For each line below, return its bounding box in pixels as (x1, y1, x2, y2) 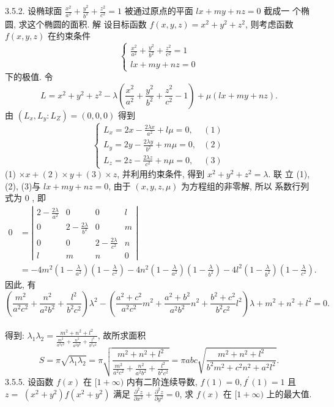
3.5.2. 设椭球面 (5, 4, 62, 16)
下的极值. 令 (5, 70, 53, 83)
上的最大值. (266, 387, 312, 400)
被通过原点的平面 (124, 4, 193, 16)
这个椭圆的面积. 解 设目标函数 (27, 17, 147, 30)
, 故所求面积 (97, 328, 146, 341)
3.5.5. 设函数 (5, 375, 54, 387)
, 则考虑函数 (245, 17, 294, 30)
